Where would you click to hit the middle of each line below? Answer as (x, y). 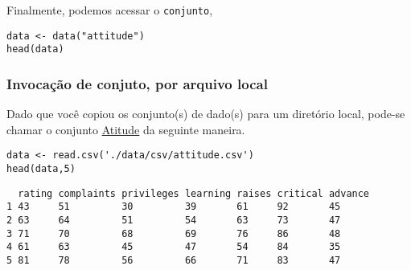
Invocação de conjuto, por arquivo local (137, 83)
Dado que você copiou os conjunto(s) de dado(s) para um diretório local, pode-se (206, 114)
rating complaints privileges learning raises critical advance (194, 193)
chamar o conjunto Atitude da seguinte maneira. (126, 129)
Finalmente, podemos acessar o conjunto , (110, 10)
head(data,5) (41, 169)
